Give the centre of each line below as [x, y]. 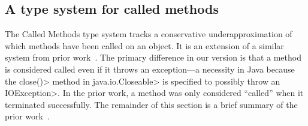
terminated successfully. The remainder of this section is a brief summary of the [151, 104]
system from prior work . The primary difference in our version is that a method [153, 57]
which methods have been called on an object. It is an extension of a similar [144, 45]
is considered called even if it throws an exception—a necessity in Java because [150, 69]
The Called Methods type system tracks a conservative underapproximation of [149, 34]
